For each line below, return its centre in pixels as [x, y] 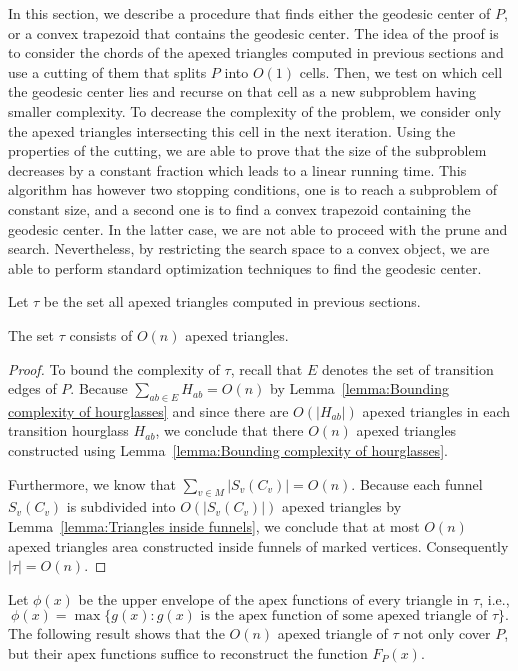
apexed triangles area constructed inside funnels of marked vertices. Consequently [258, 545]
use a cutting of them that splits [107, 71]
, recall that [266, 368]
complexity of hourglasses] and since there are [148, 410]
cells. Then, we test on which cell [401, 71]
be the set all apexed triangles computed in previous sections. [232, 301]
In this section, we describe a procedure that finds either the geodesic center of [249, 13]
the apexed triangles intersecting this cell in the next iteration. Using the [232, 130]
